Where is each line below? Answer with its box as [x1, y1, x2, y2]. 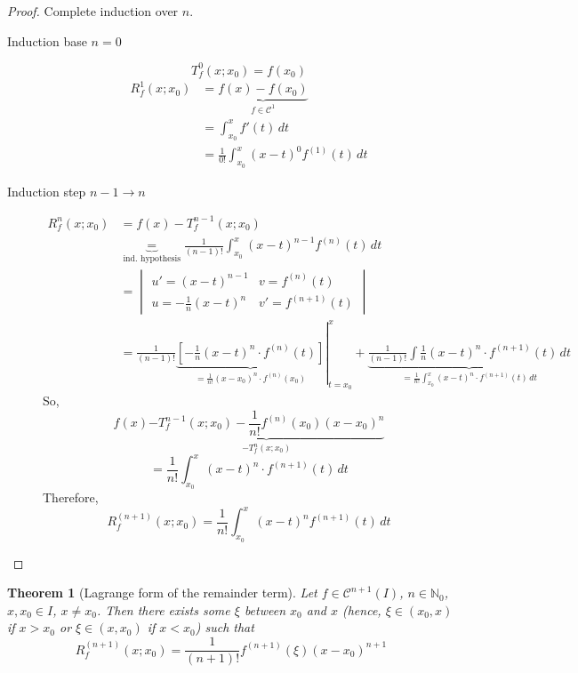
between [244, 600, 286, 619]
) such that [195, 618, 254, 637]
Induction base [7, 31, 87, 50]
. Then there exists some [96, 600, 230, 619]
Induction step [7, 181, 86, 200]
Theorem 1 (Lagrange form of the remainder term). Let [7, 583, 317, 602]
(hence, [341, 600, 381, 619]
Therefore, [43, 488, 99, 507]
